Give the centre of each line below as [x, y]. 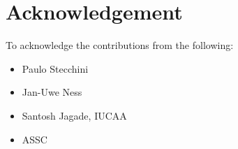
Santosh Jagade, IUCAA [74, 115]
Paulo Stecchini [55, 68]
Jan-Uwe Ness [52, 92]
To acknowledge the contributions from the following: [120, 45]
